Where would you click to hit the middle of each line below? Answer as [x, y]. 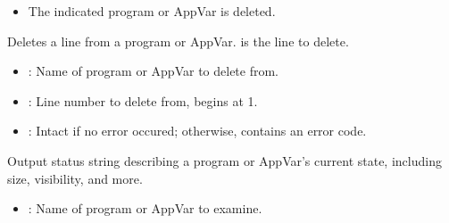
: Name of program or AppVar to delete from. [153, 71]
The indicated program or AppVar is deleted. [152, 11]
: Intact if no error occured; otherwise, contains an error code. [197, 131]
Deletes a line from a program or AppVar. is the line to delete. [178, 41]
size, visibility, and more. [75, 178]
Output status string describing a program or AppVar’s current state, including [224, 160]
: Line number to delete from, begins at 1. [143, 100]
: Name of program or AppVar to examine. [145, 208]
